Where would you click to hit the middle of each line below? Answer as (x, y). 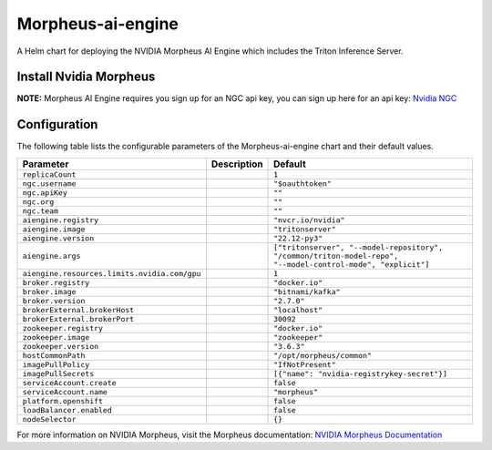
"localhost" (298, 310)
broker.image (49, 291)
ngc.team (41, 211)
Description (237, 164)
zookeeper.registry (63, 328)
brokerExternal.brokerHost (78, 310)
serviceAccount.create (70, 383)
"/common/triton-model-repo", (336, 256)
